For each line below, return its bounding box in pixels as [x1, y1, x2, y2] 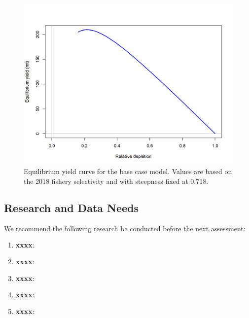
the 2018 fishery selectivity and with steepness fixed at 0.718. [24, 176, 209, 186]
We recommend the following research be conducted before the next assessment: [4, 223, 246, 233]
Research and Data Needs [4, 200, 139, 215]
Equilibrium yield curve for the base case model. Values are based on [24, 166, 232, 177]
